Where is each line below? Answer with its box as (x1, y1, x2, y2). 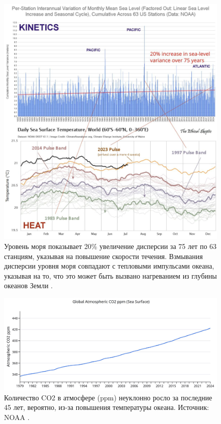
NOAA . (4, 411, 30, 422)
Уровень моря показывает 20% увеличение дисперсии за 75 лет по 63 (4, 240, 217, 251)
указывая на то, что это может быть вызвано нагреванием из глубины (4, 270, 217, 281)
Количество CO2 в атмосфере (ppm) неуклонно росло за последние (4, 392, 212, 402)
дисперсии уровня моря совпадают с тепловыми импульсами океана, (4, 261, 214, 271)
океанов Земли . (4, 280, 53, 291)
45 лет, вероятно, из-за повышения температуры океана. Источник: (4, 402, 209, 412)
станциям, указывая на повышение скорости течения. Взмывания (4, 250, 203, 261)
